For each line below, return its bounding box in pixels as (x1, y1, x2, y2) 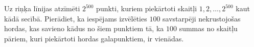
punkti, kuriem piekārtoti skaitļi (96, 3, 197, 13)
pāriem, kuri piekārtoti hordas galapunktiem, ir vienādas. (4, 33, 184, 43)
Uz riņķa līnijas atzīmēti (4, 3, 80, 13)
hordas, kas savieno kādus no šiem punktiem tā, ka (4, 23, 164, 34)
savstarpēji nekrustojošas (163, 13, 241, 24)
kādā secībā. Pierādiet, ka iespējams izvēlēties (4, 13, 147, 24)
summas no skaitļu (179, 23, 238, 34)
